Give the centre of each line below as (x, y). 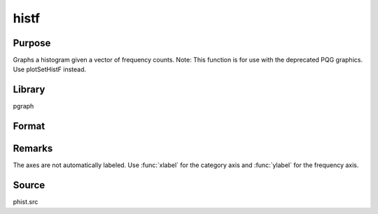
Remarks (33, 149)
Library (29, 90)
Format (29, 126)
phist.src (26, 202)
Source (29, 185)
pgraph (23, 106)
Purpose (32, 43)
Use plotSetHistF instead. (50, 69)
